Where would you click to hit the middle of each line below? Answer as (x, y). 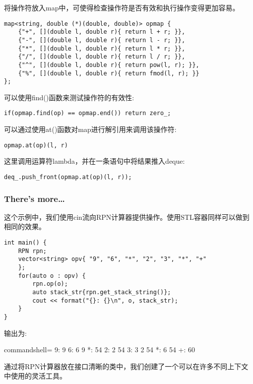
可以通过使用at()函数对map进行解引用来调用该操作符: (90, 129)
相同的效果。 (25, 226)
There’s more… (34, 198)
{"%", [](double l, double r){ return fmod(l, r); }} (109, 73)
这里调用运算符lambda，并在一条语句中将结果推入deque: (95, 161)
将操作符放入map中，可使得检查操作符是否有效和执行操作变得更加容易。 (122, 7)
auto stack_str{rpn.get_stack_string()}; (102, 292)
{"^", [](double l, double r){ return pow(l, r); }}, (109, 65)
